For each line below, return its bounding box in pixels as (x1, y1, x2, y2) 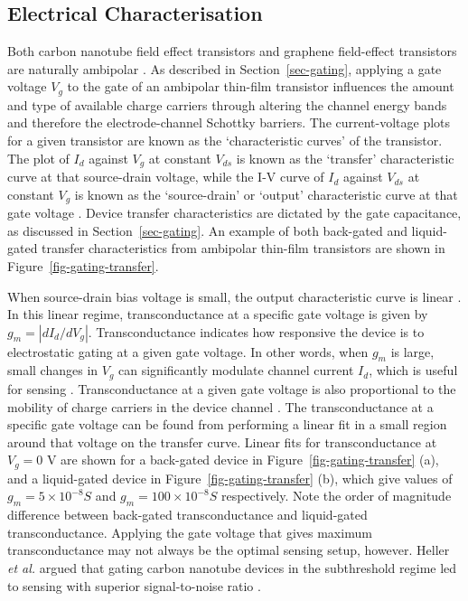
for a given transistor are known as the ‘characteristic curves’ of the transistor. (7, 131, 443, 150)
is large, (390, 342, 435, 361)
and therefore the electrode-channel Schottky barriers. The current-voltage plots (7, 113, 451, 132)
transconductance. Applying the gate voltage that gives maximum (7, 522, 372, 541)
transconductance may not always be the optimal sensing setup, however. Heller (7, 540, 450, 559)
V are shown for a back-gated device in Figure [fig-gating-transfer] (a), (46, 450, 439, 469)
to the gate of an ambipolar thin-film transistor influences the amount (67, 77, 454, 96)
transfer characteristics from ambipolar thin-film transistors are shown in (42, 239, 445, 258)
